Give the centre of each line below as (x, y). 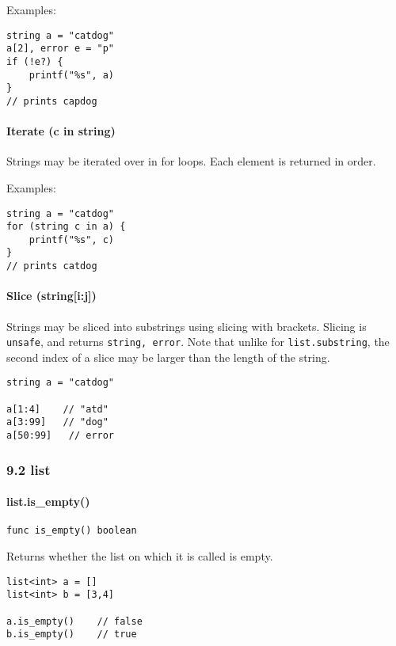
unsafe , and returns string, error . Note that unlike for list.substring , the (198, 342)
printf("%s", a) (72, 75)
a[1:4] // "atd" (57, 409)
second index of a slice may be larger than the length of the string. (168, 357)
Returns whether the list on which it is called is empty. (140, 556)
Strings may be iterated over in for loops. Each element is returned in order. (191, 161)
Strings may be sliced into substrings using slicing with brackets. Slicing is (187, 326)
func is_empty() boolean (72, 531)
